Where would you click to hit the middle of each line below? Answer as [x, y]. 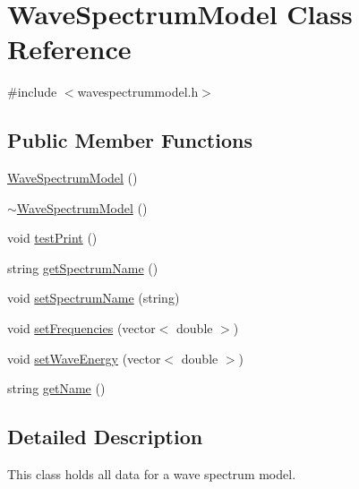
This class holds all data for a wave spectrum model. [152, 474]
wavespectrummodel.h [138, 92]
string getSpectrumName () [83, 267]
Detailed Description [105, 437]
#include [32, 92]
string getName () [56, 388]
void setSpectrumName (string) [94, 298]
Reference [69, 49]
